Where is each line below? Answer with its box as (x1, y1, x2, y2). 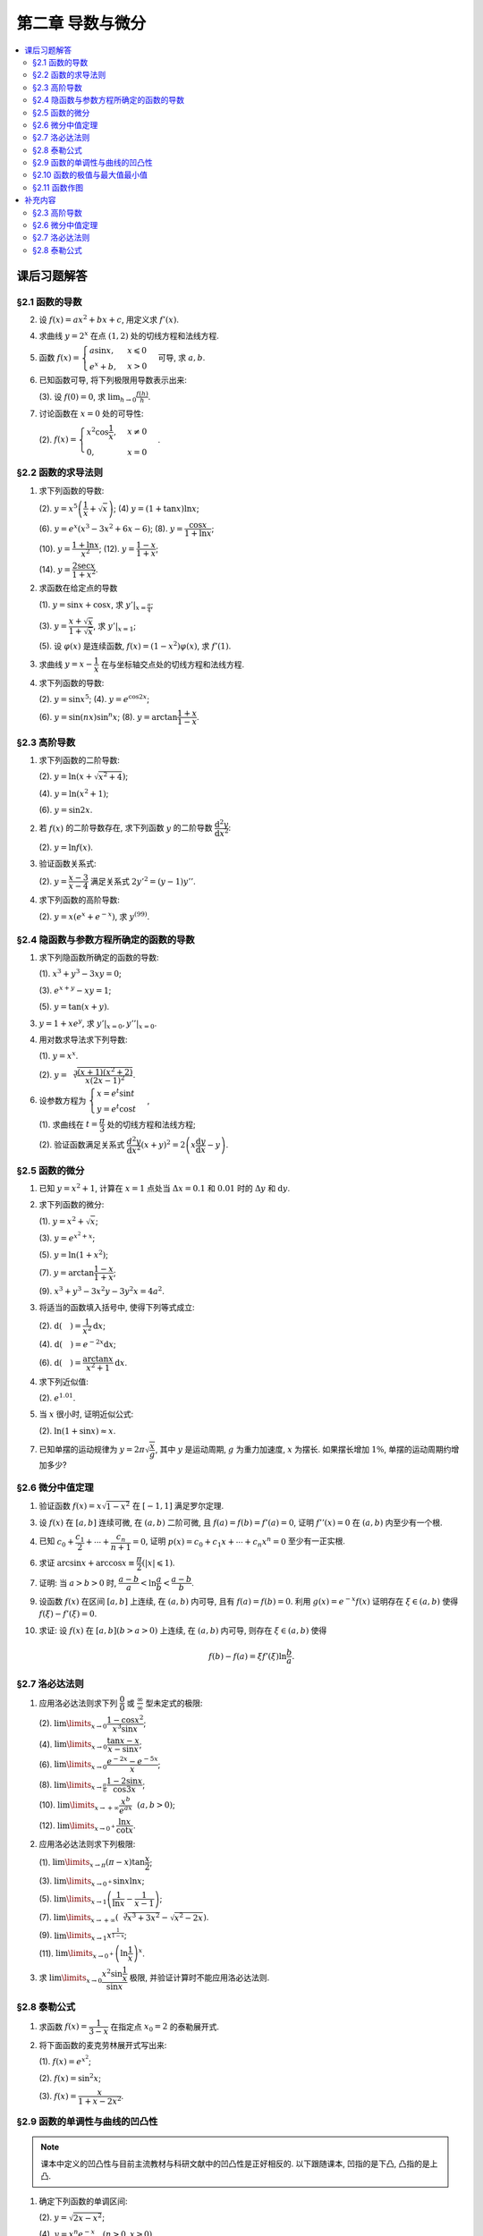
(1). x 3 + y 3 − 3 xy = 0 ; (38, 967, 122, 979)
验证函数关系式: (38, 859, 97, 869)
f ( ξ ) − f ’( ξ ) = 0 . (38, 1608, 97, 1619)
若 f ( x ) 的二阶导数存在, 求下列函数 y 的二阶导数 (38, 823, 214, 834)
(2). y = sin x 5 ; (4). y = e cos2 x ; (38, 693, 149, 704)
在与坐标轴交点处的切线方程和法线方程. (100, 658, 245, 670)
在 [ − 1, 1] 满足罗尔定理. (131, 1500, 225, 1511)
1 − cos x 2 (106, 1714, 144, 1725)
